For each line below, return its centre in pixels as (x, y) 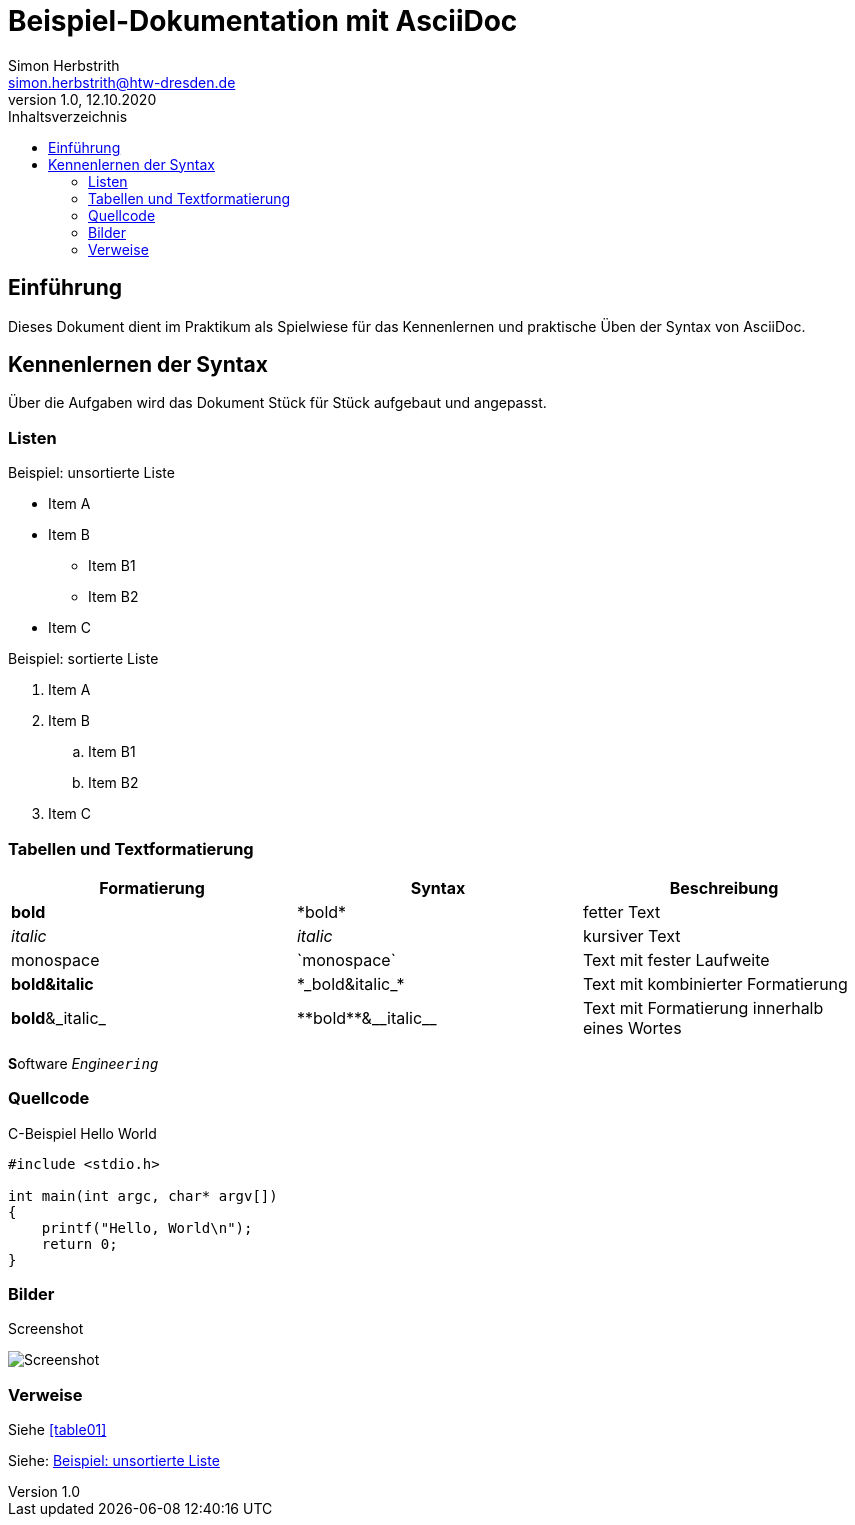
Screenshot (46, 1329)
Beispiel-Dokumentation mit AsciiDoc (263, 21)
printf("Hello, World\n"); (147, 1227)
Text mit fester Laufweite (676, 959)
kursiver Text (631, 935)
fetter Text (621, 911)
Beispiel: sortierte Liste (83, 659)
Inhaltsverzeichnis (68, 116)
